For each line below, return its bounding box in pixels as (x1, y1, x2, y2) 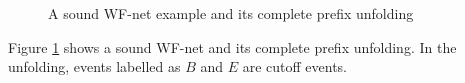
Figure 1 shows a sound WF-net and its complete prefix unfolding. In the (8, 36, 457, 57)
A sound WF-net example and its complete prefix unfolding (48, 3, 414, 23)
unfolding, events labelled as (8, 56, 181, 77)
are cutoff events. (242, 56, 347, 77)
